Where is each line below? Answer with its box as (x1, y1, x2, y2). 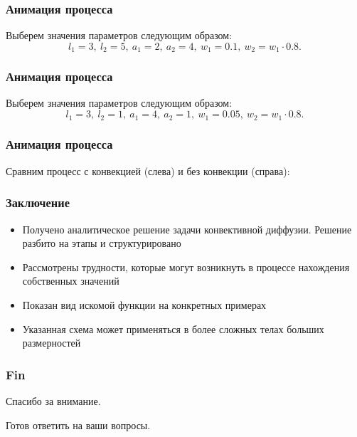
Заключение (6, 194, 70, 211)
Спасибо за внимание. (6, 393, 101, 408)
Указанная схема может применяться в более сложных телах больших (22, 321, 324, 336)
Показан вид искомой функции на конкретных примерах (22, 297, 267, 312)
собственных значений (22, 273, 119, 288)
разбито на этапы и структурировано (22, 236, 181, 251)
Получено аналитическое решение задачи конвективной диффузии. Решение (22, 221, 352, 236)
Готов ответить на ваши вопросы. (6, 417, 151, 432)
